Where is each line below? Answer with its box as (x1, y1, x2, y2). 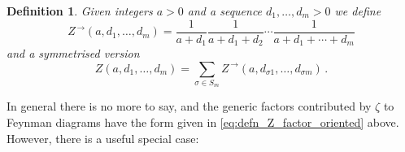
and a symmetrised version (7, 45, 140, 62)
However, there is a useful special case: (7, 129, 199, 146)
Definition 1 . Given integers (7, 2, 153, 19)
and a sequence (187, 2, 263, 19)
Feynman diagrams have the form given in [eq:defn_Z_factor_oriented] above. (7, 114, 399, 131)
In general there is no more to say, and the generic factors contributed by (7, 98, 372, 115)
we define (334, 2, 381, 19)
